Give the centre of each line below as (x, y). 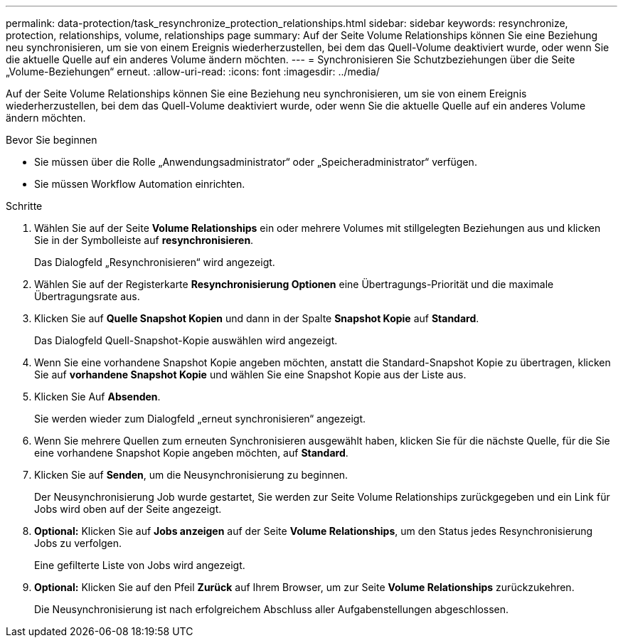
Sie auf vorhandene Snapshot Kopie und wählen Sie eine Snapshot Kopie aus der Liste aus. (250, 374)
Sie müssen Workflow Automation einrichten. (140, 184)
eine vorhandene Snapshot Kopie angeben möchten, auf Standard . (191, 453)
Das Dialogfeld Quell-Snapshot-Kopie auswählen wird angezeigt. (186, 340)
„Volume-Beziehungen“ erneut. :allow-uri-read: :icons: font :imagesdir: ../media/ (193, 71)
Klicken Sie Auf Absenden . (97, 397)
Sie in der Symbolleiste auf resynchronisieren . (144, 240)
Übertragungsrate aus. (87, 296)
